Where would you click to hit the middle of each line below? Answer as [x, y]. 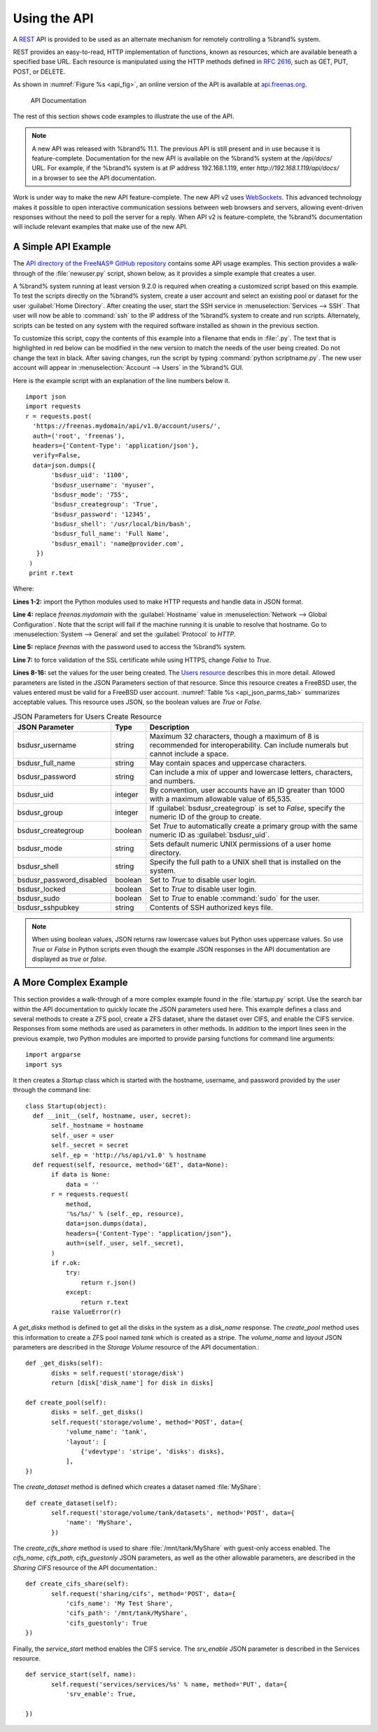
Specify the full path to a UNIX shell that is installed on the [245, 862]
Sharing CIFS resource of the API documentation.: [85, 1567]
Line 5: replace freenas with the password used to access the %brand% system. [129, 647]
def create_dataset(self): [72, 1503]
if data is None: [81, 1175]
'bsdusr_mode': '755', [90, 494]
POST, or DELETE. [39, 71]
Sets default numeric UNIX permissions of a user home [240, 844]
